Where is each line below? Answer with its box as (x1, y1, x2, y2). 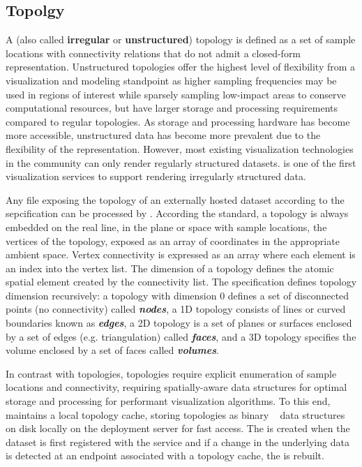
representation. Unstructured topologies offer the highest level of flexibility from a (6, 59, 356, 74)
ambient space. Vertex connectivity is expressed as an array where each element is (6, 247, 356, 262)
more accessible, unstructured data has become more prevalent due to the (6, 128, 321, 142)
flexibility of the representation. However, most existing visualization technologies (6, 141, 354, 156)
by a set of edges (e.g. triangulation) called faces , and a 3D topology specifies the (6, 329, 356, 343)
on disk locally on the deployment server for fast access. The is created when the (6, 421, 350, 436)
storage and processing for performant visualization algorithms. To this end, (6, 394, 331, 408)
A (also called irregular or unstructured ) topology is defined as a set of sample (6, 32, 356, 47)
